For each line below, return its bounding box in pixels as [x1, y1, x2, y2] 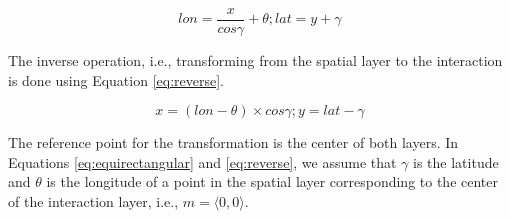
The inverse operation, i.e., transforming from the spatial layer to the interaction [8, 50, 503, 71]
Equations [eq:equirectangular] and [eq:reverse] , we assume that [8, 151, 397, 172]
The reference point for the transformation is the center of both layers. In [8, 132, 459, 153]
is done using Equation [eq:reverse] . [8, 69, 224, 90]
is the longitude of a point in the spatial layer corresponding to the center [46, 171, 498, 192]
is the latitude [413, 151, 499, 172]
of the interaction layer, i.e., [8, 191, 179, 212]
